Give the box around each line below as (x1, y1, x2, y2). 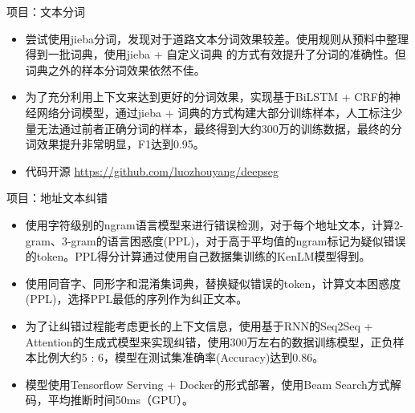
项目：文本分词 (6, 3, 85, 19)
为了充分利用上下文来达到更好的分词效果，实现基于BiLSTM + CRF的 (25, 88, 389, 105)
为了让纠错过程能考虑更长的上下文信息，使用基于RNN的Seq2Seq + (25, 317, 373, 334)
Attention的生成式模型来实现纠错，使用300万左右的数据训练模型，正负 (25, 333, 393, 350)
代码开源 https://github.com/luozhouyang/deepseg (25, 162, 279, 179)
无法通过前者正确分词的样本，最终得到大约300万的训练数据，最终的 (36, 119, 391, 136)
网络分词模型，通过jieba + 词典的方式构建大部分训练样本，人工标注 (36, 103, 392, 120)
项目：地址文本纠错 (6, 189, 108, 206)
